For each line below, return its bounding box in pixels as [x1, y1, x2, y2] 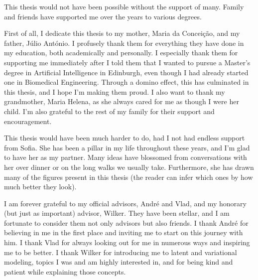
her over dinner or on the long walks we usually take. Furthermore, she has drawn [4, 161, 254, 172]
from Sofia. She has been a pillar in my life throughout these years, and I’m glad [4, 142, 250, 152]
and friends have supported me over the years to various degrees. [4, 11, 202, 21]
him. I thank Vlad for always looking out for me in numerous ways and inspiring [4, 237, 250, 248]
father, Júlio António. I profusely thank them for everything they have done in [4, 37, 244, 48]
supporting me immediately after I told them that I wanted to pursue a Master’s [4, 57, 251, 67]
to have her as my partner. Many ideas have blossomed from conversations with [4, 152, 247, 162]
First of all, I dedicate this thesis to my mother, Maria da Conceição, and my [4, 28, 240, 38]
